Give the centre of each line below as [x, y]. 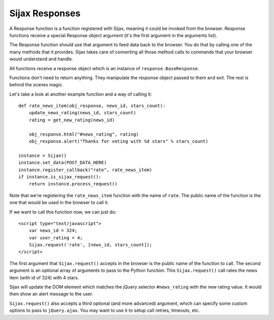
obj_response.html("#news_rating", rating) [84, 134]
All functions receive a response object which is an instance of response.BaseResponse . [104, 68]
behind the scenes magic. [36, 85]
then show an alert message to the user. [51, 294]
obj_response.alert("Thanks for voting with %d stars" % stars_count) [118, 141]
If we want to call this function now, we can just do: [63, 212]
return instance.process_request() [73, 184]
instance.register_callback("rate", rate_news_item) [85, 170]
